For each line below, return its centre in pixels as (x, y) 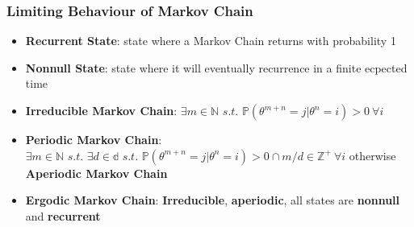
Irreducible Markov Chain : (101, 110)
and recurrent (63, 215)
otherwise (372, 155)
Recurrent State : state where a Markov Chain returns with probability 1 (211, 41)
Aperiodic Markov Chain (96, 173)
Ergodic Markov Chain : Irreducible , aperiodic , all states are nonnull (213, 200)
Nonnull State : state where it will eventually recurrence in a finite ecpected (216, 67)
